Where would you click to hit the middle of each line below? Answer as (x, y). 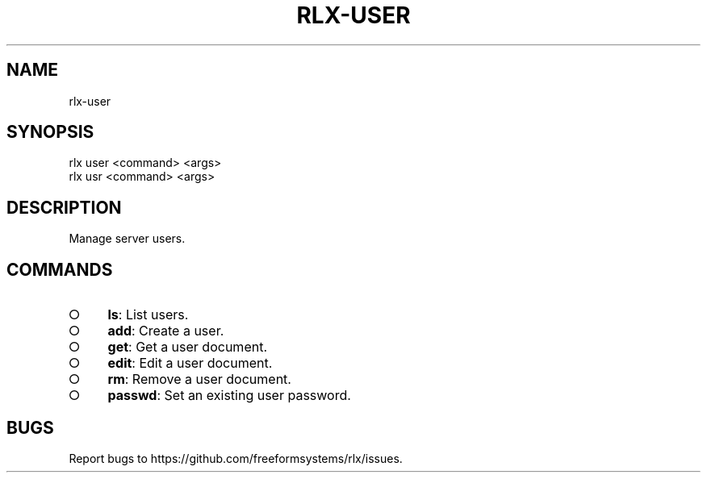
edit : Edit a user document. (190, 363)
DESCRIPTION (64, 207)
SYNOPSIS (50, 132)
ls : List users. (148, 315)
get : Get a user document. (187, 347)
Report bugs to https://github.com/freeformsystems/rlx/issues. (236, 458)
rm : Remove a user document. (199, 379)
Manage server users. (127, 239)
